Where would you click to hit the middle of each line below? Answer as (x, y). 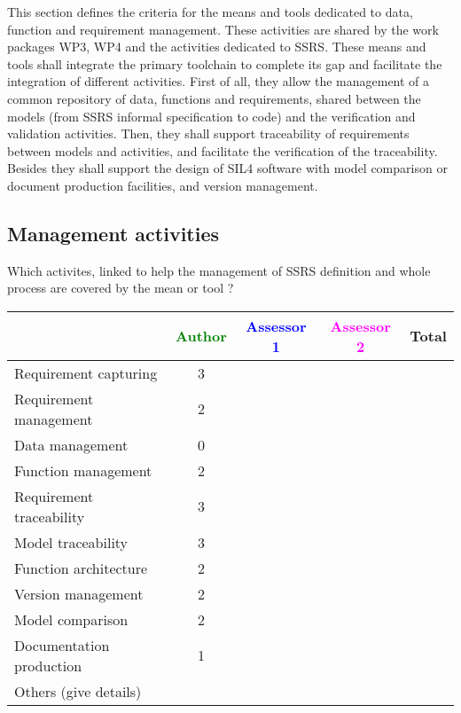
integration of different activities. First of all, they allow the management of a (219, 81)
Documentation (62, 645)
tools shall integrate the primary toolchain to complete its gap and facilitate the (225, 63)
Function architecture (81, 568)
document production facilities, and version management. (163, 185)
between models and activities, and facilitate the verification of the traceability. (223, 150)
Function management (83, 470)
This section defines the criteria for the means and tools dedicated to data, (210, 12)
